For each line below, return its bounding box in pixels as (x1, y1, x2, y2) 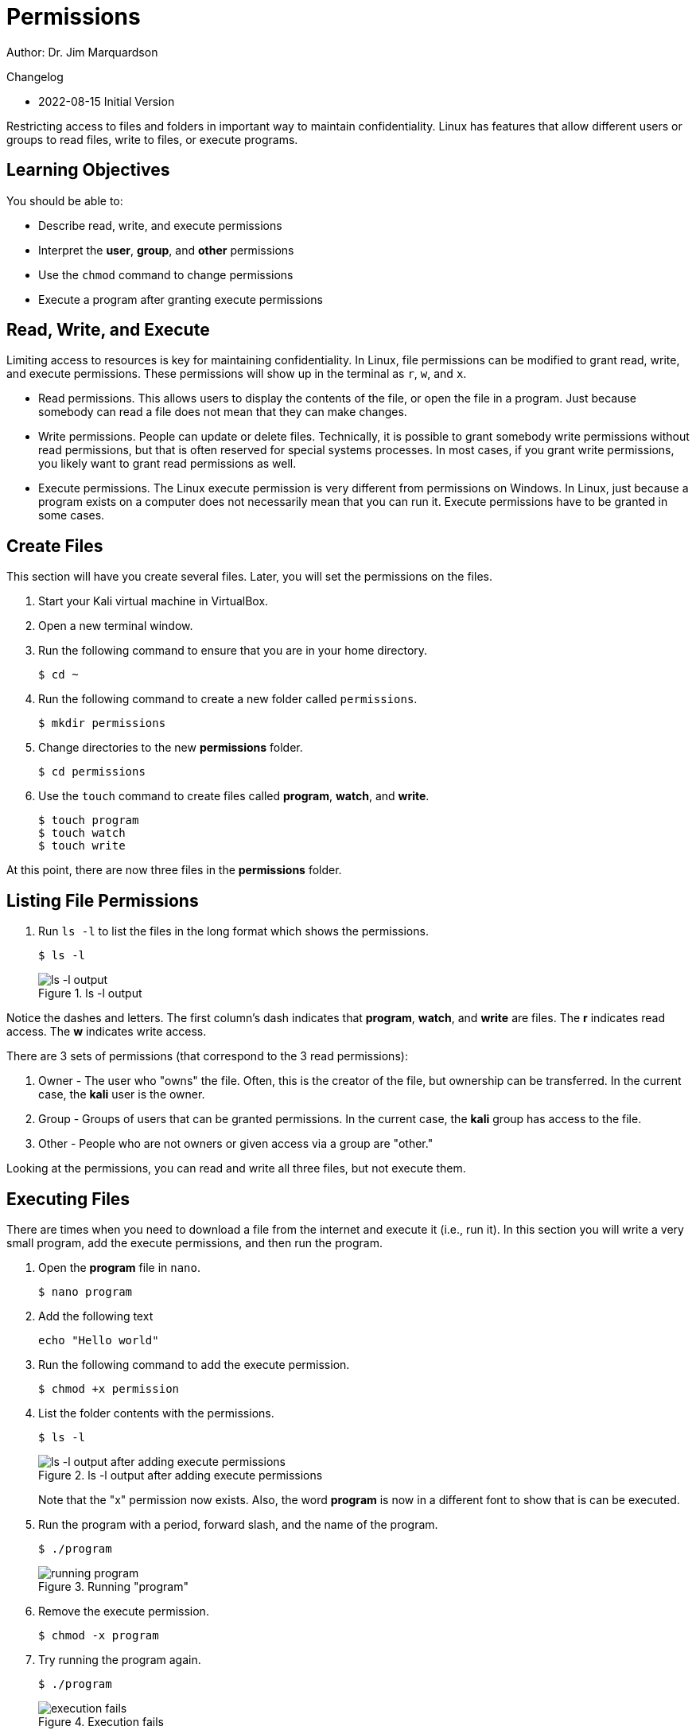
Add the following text (38, 1308, 154, 1323)
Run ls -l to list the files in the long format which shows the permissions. (38, 924, 429, 939)
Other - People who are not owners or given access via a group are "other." (38, 1137, 434, 1151)
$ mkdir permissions (38, 717, 166, 730)
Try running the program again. (38, 1652, 201, 1666)
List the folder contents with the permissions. (38, 1405, 274, 1420)
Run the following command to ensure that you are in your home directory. (38, 643, 428, 658)
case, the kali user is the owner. (38, 1087, 205, 1102)
